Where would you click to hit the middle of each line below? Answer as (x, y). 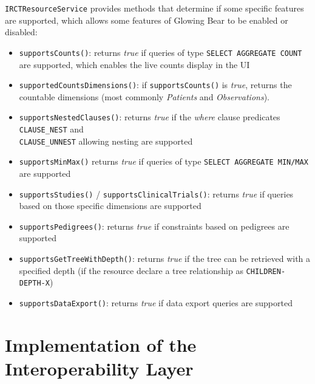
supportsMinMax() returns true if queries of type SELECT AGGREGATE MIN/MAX (164, 161)
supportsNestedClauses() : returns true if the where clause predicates (150, 117)
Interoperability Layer (99, 369)
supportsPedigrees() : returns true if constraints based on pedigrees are (154, 226)
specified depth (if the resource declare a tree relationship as (131, 270)
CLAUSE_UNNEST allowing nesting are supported (106, 141)
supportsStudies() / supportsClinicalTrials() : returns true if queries (156, 194)
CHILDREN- (266, 271)
